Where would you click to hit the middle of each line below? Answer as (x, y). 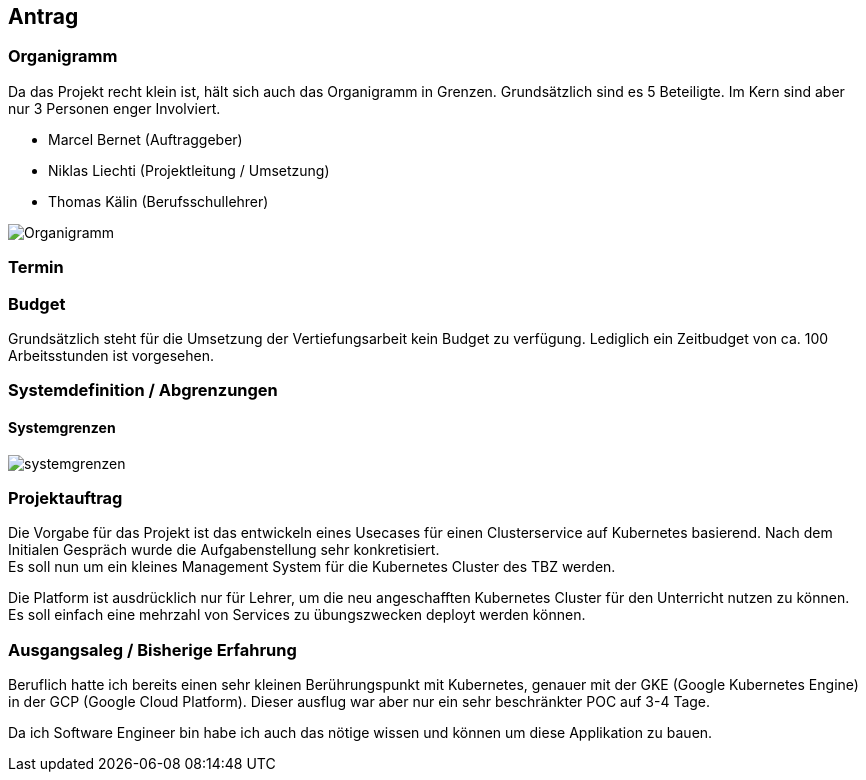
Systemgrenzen (62, 427)
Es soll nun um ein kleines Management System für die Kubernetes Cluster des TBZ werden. (312, 567)
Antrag (43, 16)
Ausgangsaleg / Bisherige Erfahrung (152, 649)
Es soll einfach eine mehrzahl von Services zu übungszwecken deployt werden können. (297, 615)
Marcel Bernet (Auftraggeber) (145, 139)
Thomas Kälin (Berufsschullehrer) (158, 201)
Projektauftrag (65, 497)
